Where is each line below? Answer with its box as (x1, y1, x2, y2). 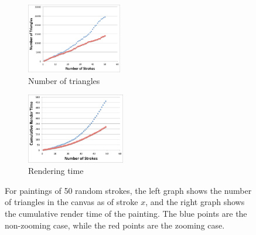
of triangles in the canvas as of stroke (5, 196, 138, 208)
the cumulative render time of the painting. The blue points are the (5, 207, 247, 219)
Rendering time (28, 164, 84, 177)
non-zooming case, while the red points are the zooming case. (5, 219, 225, 231)
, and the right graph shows (145, 196, 245, 208)
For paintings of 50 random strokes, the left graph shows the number (5, 184, 252, 196)
